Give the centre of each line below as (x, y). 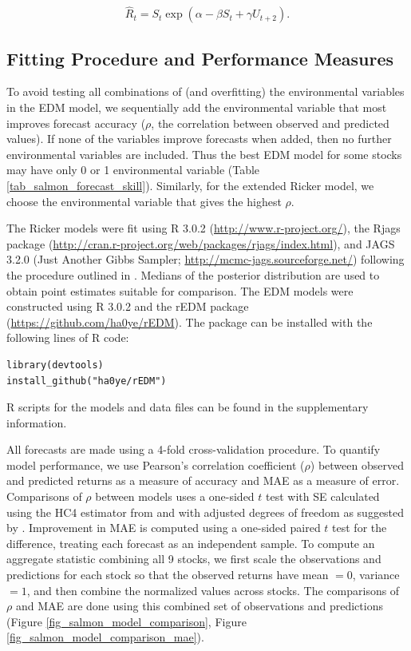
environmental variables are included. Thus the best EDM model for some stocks (204, 154)
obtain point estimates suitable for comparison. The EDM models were (180, 290)
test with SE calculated (323, 496)
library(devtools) (55, 365)
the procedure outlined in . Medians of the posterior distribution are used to (193, 274)
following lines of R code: (68, 337)
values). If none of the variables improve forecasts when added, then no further (199, 139)
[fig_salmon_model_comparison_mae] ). (105, 637)
